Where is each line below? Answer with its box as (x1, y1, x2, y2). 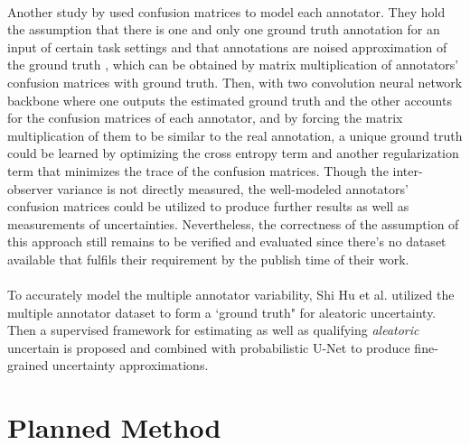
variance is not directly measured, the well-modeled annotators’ (57, 179, 409, 198)
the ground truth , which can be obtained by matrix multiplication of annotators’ (7, 55, 459, 74)
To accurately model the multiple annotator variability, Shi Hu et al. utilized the (7, 285, 455, 304)
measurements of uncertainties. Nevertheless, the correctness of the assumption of (7, 214, 459, 233)
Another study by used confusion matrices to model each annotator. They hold (7, 2, 446, 21)
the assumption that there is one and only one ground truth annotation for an (7, 20, 440, 39)
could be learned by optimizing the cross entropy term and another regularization (7, 144, 459, 162)
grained (7, 356, 49, 375)
